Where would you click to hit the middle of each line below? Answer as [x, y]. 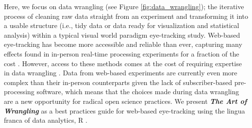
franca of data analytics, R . [46, 120]
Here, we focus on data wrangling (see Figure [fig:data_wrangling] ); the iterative [124, 6]
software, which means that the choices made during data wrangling [138, 92]
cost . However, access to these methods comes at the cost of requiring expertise [123, 63]
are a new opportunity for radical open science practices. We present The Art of [126, 101]
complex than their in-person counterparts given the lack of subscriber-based [118, 82]
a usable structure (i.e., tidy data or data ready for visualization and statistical [122, 25]
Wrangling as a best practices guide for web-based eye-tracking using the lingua [125, 110]
